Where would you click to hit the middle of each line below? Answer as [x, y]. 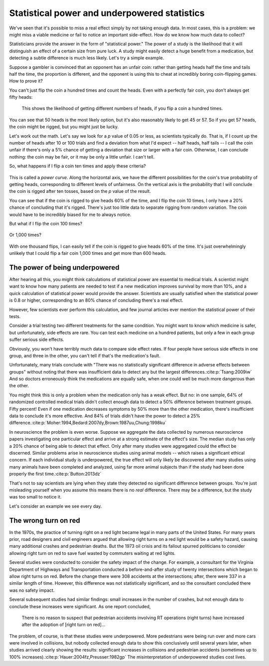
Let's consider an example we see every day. [56, 506]
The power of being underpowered [64, 267]
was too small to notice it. [35, 497]
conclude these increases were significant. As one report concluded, [80, 606]
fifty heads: [21, 97]
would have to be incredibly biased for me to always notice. [70, 214]
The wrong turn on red [45, 520]
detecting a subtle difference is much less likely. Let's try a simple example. [87, 58]
